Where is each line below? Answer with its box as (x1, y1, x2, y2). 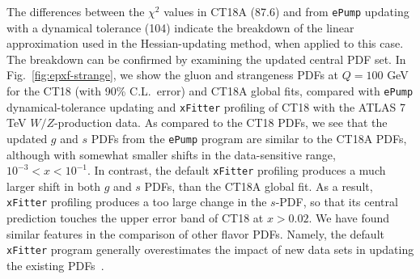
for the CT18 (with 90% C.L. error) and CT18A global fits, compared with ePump (6, 82, 414, 99)
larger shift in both (6, 177, 101, 194)
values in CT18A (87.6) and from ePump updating (163, 3, 409, 19)
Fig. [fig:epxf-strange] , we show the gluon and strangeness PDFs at (6, 66, 339, 83)
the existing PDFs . (6, 256, 104, 273)
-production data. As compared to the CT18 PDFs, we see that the (53, 114, 388, 131)
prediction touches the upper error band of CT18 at (6, 209, 264, 226)
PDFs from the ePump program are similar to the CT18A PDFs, (91, 129, 407, 146)
